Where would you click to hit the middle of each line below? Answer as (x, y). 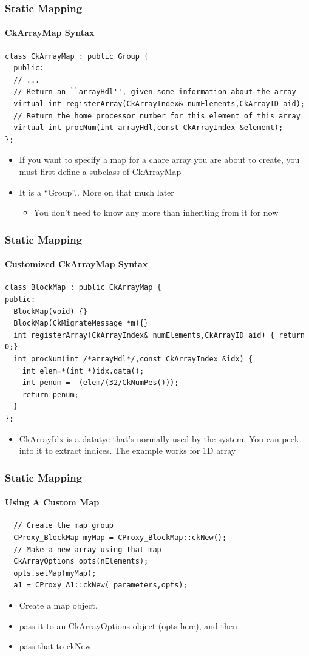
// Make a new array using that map (87, 549)
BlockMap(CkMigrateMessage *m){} (81, 323)
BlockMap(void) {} (51, 311)
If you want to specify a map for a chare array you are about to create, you (159, 159)
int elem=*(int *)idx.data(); (83, 371)
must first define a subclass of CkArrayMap (100, 171)
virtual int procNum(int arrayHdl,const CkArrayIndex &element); (148, 128)
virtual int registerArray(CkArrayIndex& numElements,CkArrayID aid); (159, 104)
